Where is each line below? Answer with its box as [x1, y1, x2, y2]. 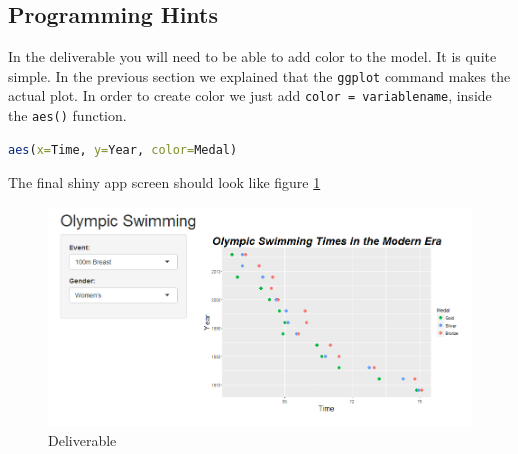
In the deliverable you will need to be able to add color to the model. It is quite [8, 46, 497, 67]
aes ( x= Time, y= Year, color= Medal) [8, 142, 238, 157]
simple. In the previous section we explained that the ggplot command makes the [8, 65, 511, 86]
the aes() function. [8, 105, 127, 126]
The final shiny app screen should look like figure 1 [8, 172, 321, 193]
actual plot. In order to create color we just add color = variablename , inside [8, 85, 492, 106]
